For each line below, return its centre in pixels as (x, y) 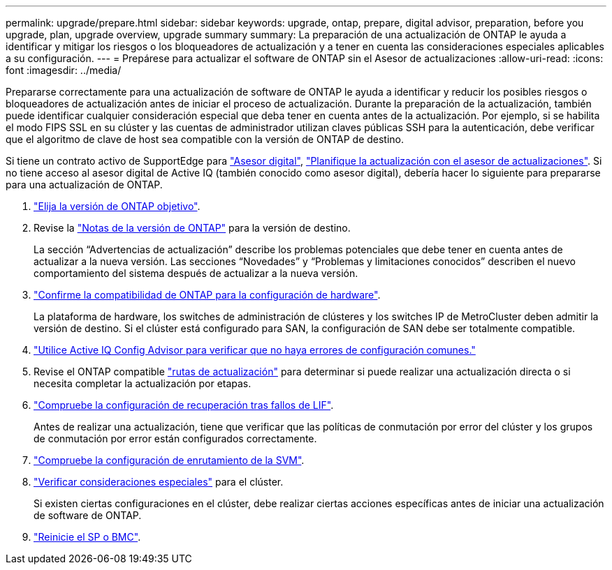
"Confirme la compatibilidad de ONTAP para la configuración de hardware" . (207, 295)
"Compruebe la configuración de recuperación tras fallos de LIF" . (184, 405)
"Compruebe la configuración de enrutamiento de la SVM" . (169, 460)
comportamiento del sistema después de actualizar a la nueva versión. (196, 273)
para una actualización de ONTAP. (84, 185)
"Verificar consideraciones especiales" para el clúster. (159, 482)
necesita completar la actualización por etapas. (143, 383)
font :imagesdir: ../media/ (64, 70)
